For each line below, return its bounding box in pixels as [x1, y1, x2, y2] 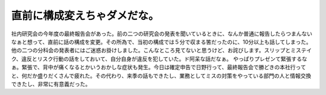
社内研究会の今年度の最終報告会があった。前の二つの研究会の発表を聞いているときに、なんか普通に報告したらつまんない [11, 30, 313, 37]
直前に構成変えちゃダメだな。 [11, 9, 159, 22]
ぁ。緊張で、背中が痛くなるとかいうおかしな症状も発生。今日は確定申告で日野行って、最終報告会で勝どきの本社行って [11, 64, 306, 71]
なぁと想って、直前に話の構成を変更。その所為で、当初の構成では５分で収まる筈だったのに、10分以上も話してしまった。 [11, 38, 312, 45]
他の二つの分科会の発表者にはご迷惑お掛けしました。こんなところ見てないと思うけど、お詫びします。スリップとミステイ [11, 47, 312, 54]
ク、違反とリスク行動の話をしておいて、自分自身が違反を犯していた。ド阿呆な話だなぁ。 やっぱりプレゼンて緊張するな [11, 55, 308, 63]
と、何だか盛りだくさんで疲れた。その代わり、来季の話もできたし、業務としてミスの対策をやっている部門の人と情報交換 [11, 72, 312, 79]
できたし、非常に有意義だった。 [11, 80, 91, 87]
